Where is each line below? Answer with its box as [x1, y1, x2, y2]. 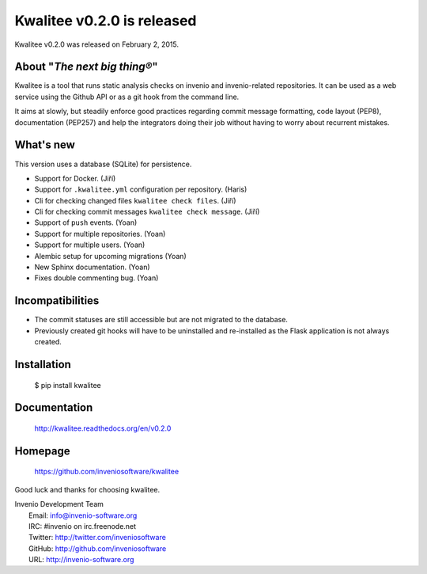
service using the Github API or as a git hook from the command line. [14, 92, 240, 101]
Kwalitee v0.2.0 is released [14, 12, 197, 29]
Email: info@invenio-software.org [28, 511, 138, 520]
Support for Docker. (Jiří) [34, 173, 116, 183]
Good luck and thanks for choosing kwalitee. [14, 485, 161, 494]
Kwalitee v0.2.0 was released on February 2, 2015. [14, 40, 179, 49]
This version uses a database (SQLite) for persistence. [14, 159, 192, 169]
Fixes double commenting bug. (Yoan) [34, 273, 159, 283]
